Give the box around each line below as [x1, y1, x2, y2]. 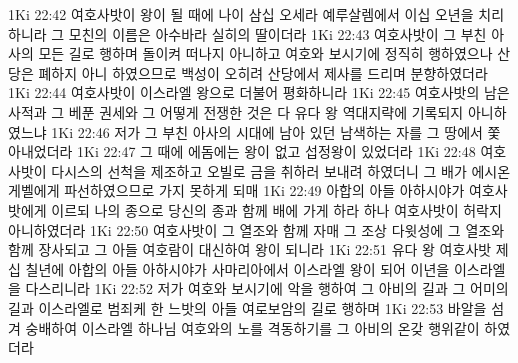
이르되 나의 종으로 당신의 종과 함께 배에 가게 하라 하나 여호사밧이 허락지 [51, 199, 502, 220]
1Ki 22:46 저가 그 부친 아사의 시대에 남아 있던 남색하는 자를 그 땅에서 [51, 121, 483, 142]
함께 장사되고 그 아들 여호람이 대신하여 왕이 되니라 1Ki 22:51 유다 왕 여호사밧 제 [8, 239, 509, 260]
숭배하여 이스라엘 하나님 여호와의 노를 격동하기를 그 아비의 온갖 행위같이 [25, 317, 480, 338]
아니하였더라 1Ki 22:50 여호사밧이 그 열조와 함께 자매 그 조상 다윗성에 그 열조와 [8, 219, 505, 240]
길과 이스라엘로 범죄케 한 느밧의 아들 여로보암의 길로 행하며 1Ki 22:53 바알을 [8, 297, 487, 318]
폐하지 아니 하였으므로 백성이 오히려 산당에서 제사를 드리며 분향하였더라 [38, 62, 488, 83]
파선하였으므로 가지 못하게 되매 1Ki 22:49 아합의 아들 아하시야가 [64, 180, 465, 201]
